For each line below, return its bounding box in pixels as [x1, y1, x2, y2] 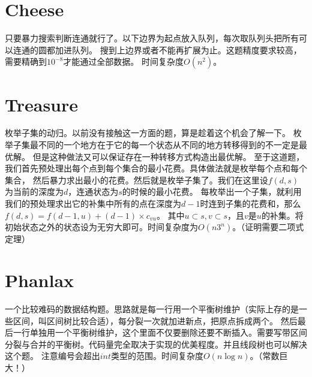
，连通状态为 [68, 185, 119, 198]
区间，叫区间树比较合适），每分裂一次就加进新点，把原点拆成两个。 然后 [13, 314, 298, 327]
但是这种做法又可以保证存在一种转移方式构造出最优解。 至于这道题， [32, 150, 305, 162]
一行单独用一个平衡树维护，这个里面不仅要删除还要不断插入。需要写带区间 [13, 326, 307, 339]
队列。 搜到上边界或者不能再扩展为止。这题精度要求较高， [71, 43, 302, 56]
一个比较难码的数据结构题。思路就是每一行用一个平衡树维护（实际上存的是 [5, 302, 299, 315]
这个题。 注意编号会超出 [5, 349, 100, 362]
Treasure [5, 92, 79, 116]
